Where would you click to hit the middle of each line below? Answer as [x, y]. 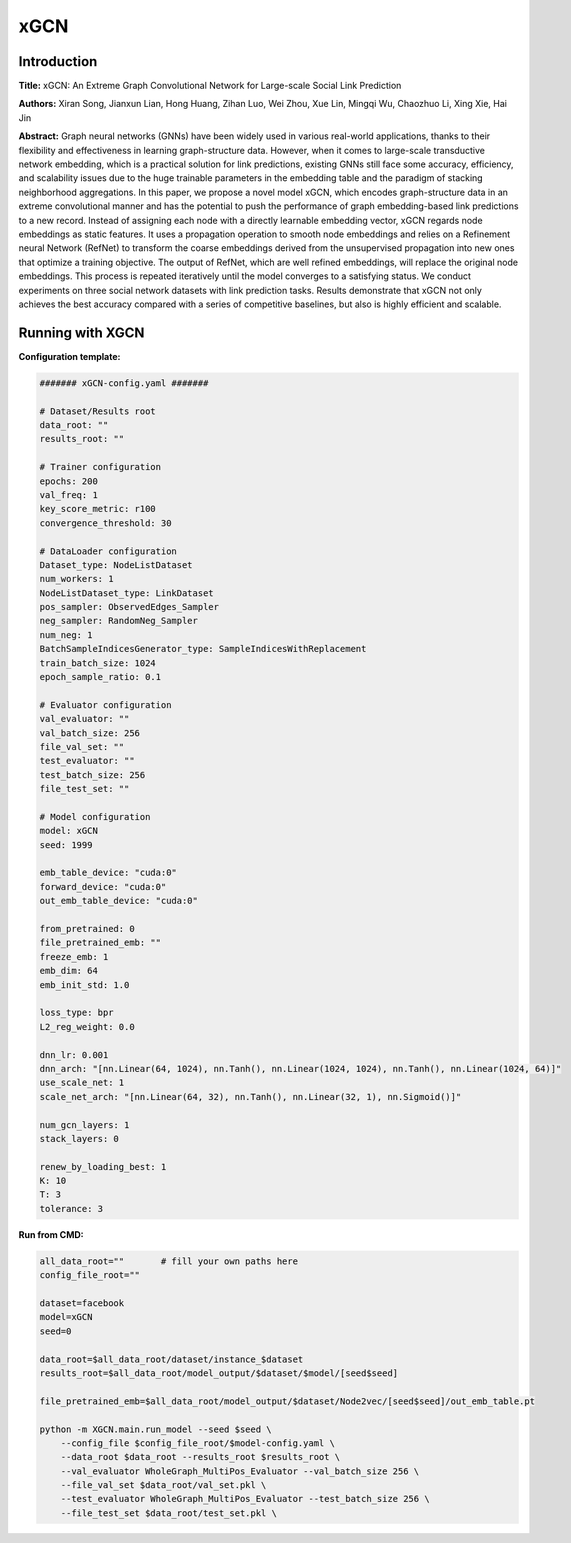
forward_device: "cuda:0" [103, 886]
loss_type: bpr [76, 1013]
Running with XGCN [81, 332]
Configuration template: [69, 356]
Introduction [58, 61]
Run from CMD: [51, 1234]
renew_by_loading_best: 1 [103, 1166]
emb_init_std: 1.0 [84, 984]
